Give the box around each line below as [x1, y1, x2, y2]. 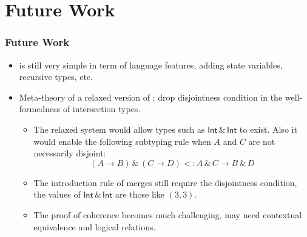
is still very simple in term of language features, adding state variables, [19, 58, 283, 71]
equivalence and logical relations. [33, 220, 156, 233]
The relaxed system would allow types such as [33, 122, 205, 135]
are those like [115, 188, 164, 201]
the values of [33, 188, 81, 201]
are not [248, 135, 275, 147]
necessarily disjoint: [33, 147, 106, 159]
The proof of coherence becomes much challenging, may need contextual [33, 208, 302, 221]
